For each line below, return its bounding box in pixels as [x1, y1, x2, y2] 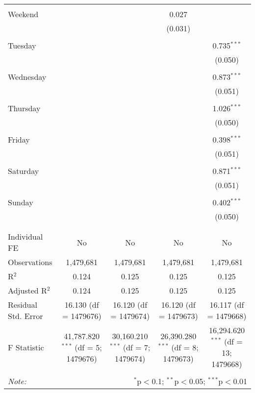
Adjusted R [8, 285, 47, 296]
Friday [8, 134, 30, 145]
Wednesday [8, 71, 47, 82]
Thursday [8, 102, 41, 114]
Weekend [8, 8, 39, 20]
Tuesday [8, 40, 36, 51]
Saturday [8, 165, 39, 176]
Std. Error [8, 310, 43, 321]
